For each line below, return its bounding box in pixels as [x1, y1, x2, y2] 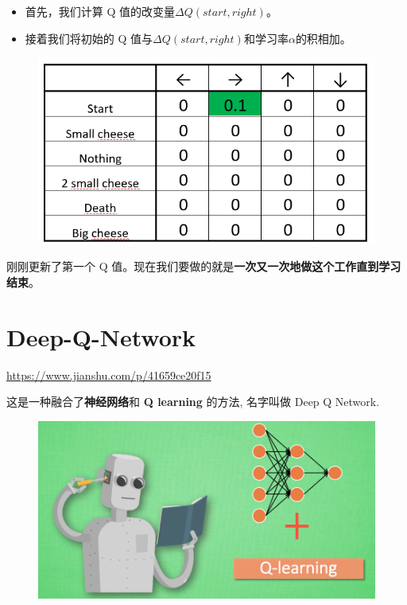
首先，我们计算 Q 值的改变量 [25, 3, 176, 19]
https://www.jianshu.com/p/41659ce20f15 [6, 366, 211, 383]
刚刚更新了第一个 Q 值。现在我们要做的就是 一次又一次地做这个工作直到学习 [6, 258, 401, 275]
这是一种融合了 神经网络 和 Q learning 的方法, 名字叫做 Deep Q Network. [6, 393, 380, 410]
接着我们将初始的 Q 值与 [25, 29, 153, 46]
